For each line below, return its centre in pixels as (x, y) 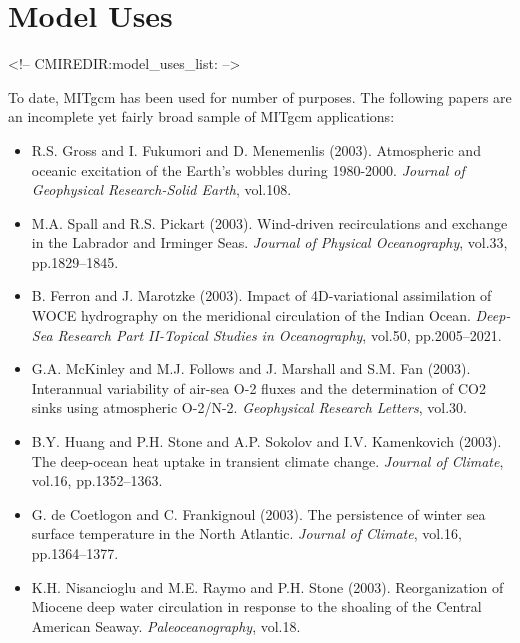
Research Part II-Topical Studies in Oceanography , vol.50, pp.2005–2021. (279, 334)
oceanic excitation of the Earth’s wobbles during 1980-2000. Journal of (248, 169)
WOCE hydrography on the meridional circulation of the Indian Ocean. (251, 315)
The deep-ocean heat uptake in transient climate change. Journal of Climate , (267, 460)
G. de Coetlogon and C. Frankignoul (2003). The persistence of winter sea (258, 513)
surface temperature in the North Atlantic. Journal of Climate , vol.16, (246, 533)
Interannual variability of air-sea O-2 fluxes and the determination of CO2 (258, 387)
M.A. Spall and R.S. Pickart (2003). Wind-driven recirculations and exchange (269, 222)
